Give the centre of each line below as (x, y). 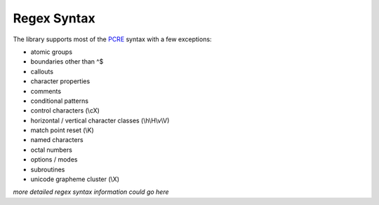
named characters (57, 140)
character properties (60, 81)
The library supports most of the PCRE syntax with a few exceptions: (112, 39)
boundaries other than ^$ (67, 62)
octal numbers (52, 150)
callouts (42, 71)
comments (46, 91)
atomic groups (52, 52)
